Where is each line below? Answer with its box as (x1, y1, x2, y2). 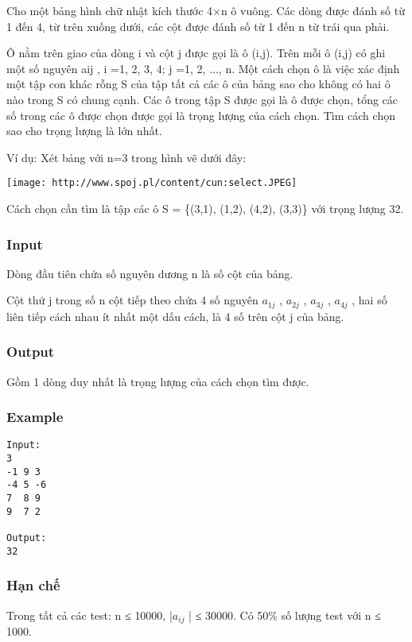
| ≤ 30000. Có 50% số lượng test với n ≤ (189, 606, 381, 623)
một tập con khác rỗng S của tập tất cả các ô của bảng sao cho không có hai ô (6, 75, 391, 92)
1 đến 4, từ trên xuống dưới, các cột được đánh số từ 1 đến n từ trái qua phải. (6, 17, 390, 34)
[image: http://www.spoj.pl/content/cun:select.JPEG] (6, 177, 297, 189)
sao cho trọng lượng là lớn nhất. (6, 122, 162, 139)
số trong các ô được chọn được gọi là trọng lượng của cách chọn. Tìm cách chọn (6, 106, 395, 123)
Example (6, 407, 64, 427)
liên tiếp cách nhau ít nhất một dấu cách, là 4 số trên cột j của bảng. (6, 307, 344, 324)
